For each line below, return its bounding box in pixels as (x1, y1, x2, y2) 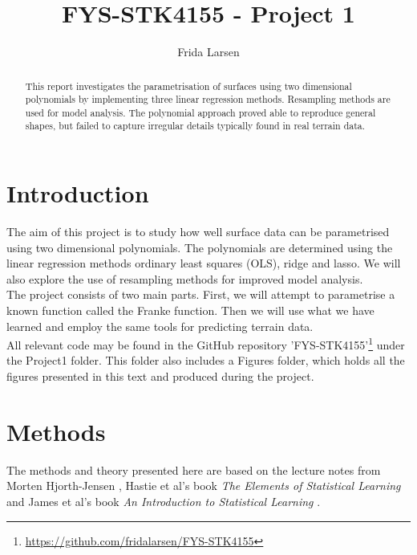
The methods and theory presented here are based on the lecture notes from (6, 461, 381, 478)
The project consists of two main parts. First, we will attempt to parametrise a (6, 286, 395, 303)
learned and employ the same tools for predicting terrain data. (6, 317, 314, 334)
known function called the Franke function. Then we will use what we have (6, 302, 374, 319)
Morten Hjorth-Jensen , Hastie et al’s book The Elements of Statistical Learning (6, 477, 401, 494)
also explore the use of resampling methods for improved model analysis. (6, 270, 363, 287)
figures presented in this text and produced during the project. (6, 368, 314, 385)
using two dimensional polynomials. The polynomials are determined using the (6, 239, 393, 255)
